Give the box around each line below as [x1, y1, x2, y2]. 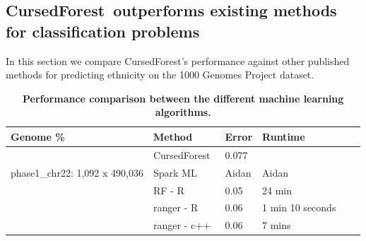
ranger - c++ [153, 218, 211, 233]
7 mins [262, 218, 291, 233]
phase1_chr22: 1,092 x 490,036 [11, 165, 143, 180]
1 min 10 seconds [262, 200, 336, 215]
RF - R [153, 182, 184, 197]
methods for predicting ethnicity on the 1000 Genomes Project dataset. [6, 67, 314, 82]
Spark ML [153, 165, 197, 180]
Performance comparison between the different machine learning [23, 90, 344, 105]
